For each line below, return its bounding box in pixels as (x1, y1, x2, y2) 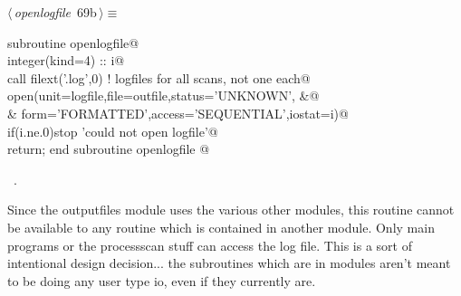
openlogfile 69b (14, 3, 97, 21)
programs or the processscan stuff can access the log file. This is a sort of (7, 235, 412, 254)
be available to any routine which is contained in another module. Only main (7, 217, 435, 236)
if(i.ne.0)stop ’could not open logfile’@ (7, 121, 218, 140)
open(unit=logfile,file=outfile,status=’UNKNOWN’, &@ (7, 86, 320, 105)
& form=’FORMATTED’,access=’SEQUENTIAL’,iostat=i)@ (7, 103, 349, 122)
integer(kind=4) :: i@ (7, 51, 125, 70)
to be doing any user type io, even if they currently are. (7, 271, 316, 290)
